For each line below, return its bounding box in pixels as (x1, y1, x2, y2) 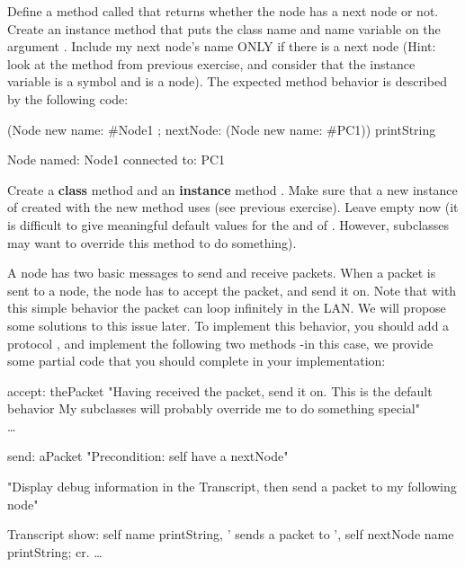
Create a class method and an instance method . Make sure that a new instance (7, 180, 458, 199)
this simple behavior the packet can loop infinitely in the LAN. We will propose (7, 298, 446, 317)
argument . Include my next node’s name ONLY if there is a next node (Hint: (7, 37, 436, 56)
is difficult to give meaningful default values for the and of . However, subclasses (7, 215, 449, 234)
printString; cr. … (7, 542, 103, 561)
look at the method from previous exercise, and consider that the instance (7, 54, 416, 73)
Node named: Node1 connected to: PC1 (7, 150, 226, 169)
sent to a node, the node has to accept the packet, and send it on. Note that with (7, 280, 457, 299)
